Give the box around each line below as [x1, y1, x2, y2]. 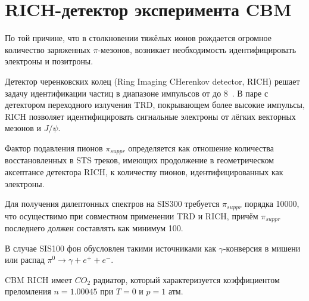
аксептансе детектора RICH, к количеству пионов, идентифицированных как [5, 165, 283, 178]
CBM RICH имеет [5, 273, 73, 286]
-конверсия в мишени [223, 241, 301, 254]
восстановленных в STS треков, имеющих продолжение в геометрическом [5, 154, 274, 166]
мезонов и [5, 122, 41, 134]
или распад [5, 253, 45, 266]
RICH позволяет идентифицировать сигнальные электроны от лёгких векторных [5, 110, 296, 122]
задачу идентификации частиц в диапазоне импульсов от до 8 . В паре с [5, 86, 269, 99]
